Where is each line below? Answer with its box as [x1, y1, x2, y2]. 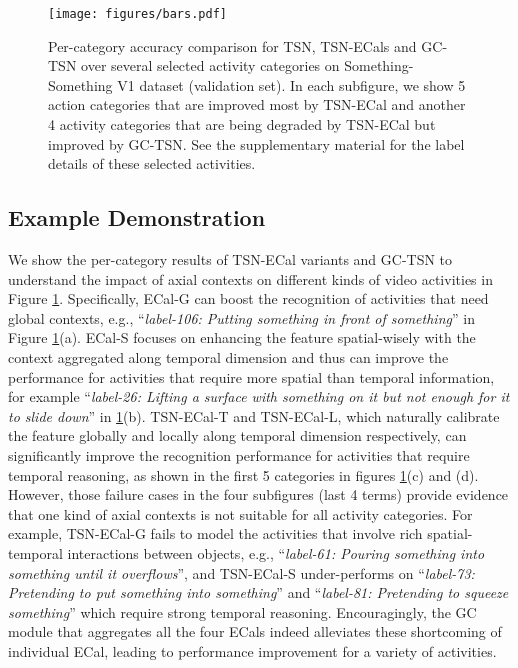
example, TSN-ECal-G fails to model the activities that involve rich [8, 523, 423, 544]
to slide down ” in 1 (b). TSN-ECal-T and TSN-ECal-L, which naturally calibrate [8, 405, 500, 426]
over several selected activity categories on [81, 55, 340, 76]
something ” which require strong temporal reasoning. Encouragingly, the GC [8, 601, 477, 622]
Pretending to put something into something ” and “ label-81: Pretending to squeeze [8, 582, 509, 603]
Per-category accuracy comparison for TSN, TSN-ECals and [48, 35, 417, 56]
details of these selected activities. [48, 153, 256, 174]
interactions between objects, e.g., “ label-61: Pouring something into [67, 542, 485, 563]
